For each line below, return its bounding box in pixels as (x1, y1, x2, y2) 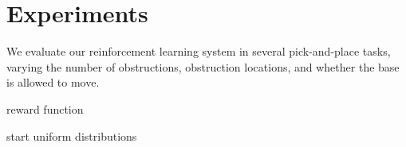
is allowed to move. (6, 74, 100, 91)
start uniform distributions (6, 127, 137, 144)
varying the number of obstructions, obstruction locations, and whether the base (6, 58, 400, 75)
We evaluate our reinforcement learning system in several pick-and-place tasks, (6, 43, 391, 60)
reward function (6, 100, 84, 117)
